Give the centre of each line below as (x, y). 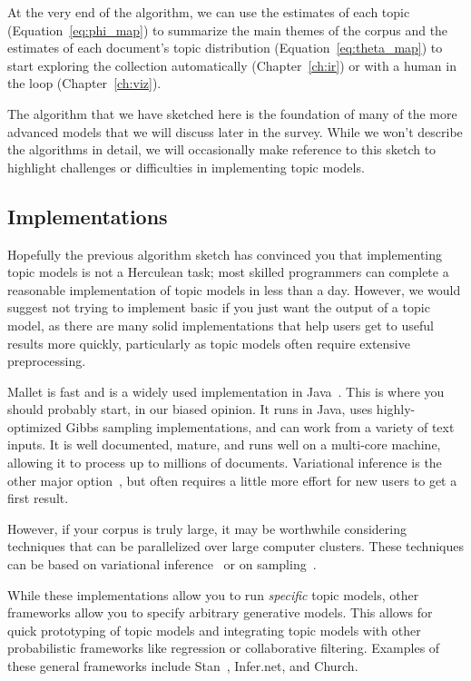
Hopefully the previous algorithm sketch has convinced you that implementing (225, 254)
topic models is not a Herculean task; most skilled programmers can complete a (228, 272)
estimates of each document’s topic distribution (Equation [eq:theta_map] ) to (225, 48)
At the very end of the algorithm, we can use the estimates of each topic (209, 12)
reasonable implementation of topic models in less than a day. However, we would (234, 289)
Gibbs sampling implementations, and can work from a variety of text (260, 426)
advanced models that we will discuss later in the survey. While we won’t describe (235, 131)
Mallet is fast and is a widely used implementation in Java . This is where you (226, 391)
